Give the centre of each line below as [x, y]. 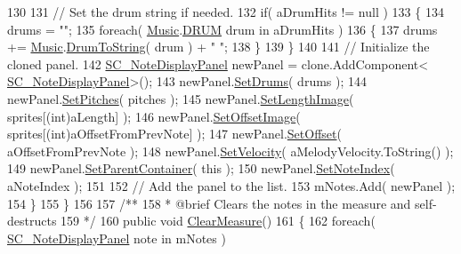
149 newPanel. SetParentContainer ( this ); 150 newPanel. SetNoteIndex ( [201, 168]
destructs [32, 221]
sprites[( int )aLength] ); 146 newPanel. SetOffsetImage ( [154, 116]
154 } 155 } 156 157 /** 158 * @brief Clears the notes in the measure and [209, 203]
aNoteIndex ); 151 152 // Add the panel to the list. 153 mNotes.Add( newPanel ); [231, 185]
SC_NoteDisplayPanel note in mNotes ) [117, 238]
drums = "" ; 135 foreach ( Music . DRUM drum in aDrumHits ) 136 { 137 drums [222, 29]
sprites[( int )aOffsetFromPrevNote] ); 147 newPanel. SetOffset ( [174, 134]
